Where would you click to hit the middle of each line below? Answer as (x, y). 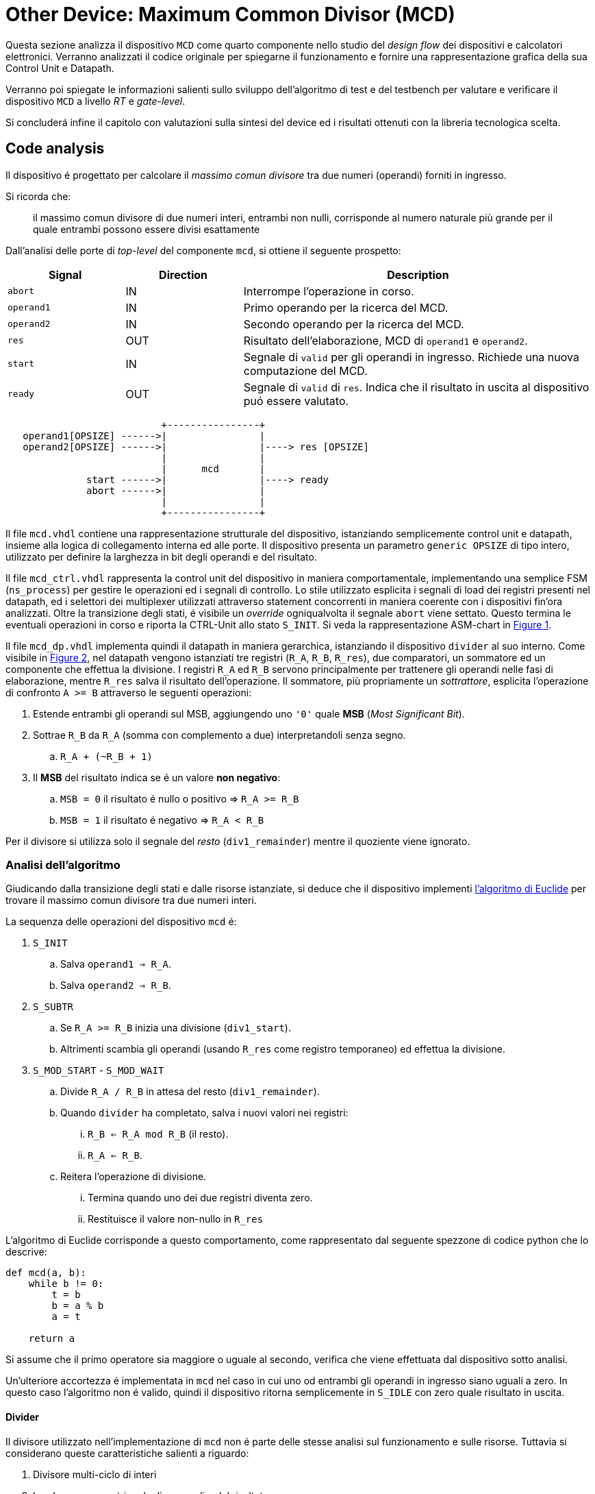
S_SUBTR (53, 1007)
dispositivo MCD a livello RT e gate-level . (96, 101)
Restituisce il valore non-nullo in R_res (176, 1219)
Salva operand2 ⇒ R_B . (116, 985)
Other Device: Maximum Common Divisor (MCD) (230, 14)
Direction (183, 274)
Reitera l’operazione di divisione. (134, 1177)
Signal (65, 274)
